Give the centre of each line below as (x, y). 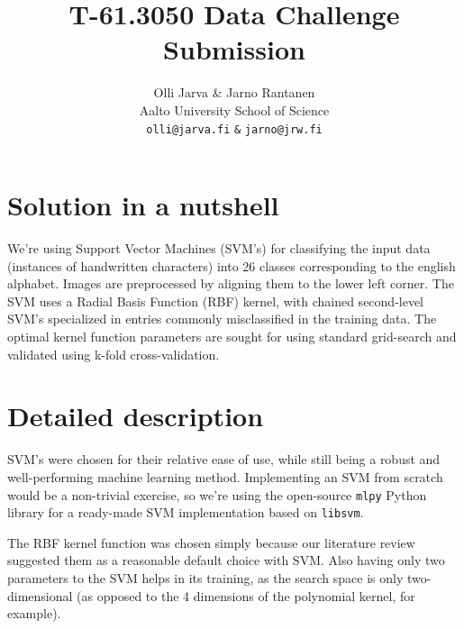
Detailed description (136, 416)
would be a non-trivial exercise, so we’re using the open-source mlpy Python (217, 494)
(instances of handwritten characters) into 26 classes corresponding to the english (232, 265)
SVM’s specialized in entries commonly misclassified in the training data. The (222, 319)
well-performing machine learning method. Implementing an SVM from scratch (225, 476)
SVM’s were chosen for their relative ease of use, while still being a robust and (224, 459)
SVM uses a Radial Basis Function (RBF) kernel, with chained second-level (216, 301)
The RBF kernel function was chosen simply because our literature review (211, 542)
